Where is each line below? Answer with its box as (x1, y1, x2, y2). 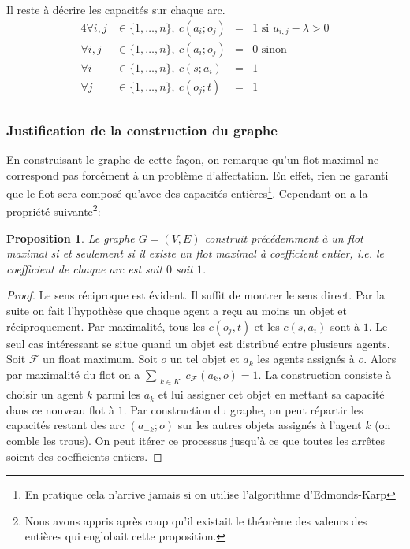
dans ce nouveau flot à (6, 401, 114, 417)
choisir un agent (6, 386, 84, 402)
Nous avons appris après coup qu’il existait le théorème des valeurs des (24, 512, 367, 529)
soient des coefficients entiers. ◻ (6, 447, 162, 464)
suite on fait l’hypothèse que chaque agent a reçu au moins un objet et (6, 302, 347, 319)
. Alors (363, 351, 397, 367)
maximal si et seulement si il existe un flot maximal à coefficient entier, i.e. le (6, 245, 385, 262)
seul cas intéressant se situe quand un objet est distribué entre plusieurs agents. (6, 335, 390, 351)
